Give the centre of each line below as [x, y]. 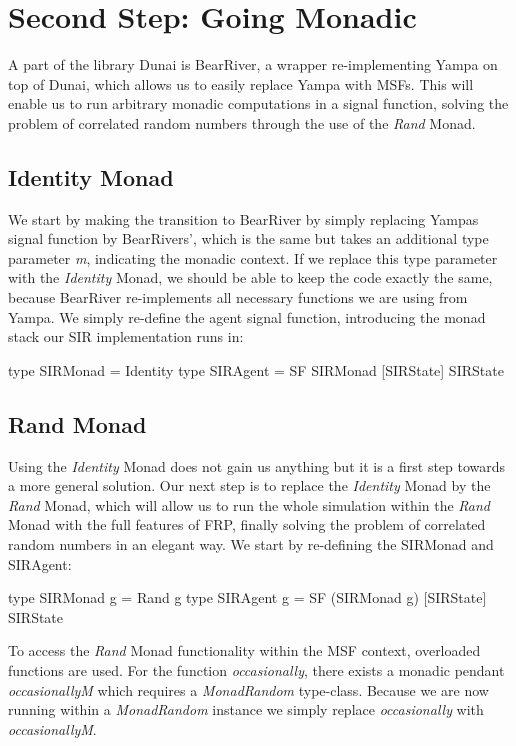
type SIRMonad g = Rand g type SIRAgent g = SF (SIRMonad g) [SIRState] [247, 597]
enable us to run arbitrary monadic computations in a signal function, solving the [258, 103]
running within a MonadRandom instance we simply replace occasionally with [246, 709]
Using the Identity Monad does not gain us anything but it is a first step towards [257, 465]
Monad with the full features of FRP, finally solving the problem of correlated [247, 524]
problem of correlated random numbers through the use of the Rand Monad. [242, 122]
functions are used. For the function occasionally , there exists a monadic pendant [256, 670]
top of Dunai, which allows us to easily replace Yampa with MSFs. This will [241, 83]
